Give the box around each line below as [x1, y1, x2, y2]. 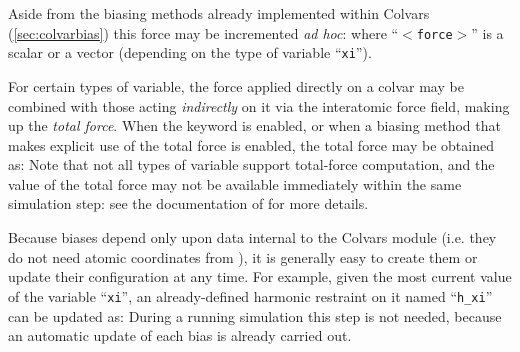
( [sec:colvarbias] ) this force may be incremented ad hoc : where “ [8, 22, 399, 43]
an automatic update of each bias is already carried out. [8, 325, 352, 346]
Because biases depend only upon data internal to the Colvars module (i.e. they [8, 227, 497, 248]
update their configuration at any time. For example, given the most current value [8, 266, 512, 287]
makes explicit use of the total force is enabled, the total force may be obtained [8, 134, 494, 155]
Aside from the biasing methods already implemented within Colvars [8, 3, 430, 23]
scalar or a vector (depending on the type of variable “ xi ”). [8, 42, 372, 63]
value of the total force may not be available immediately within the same [8, 173, 462, 194]
